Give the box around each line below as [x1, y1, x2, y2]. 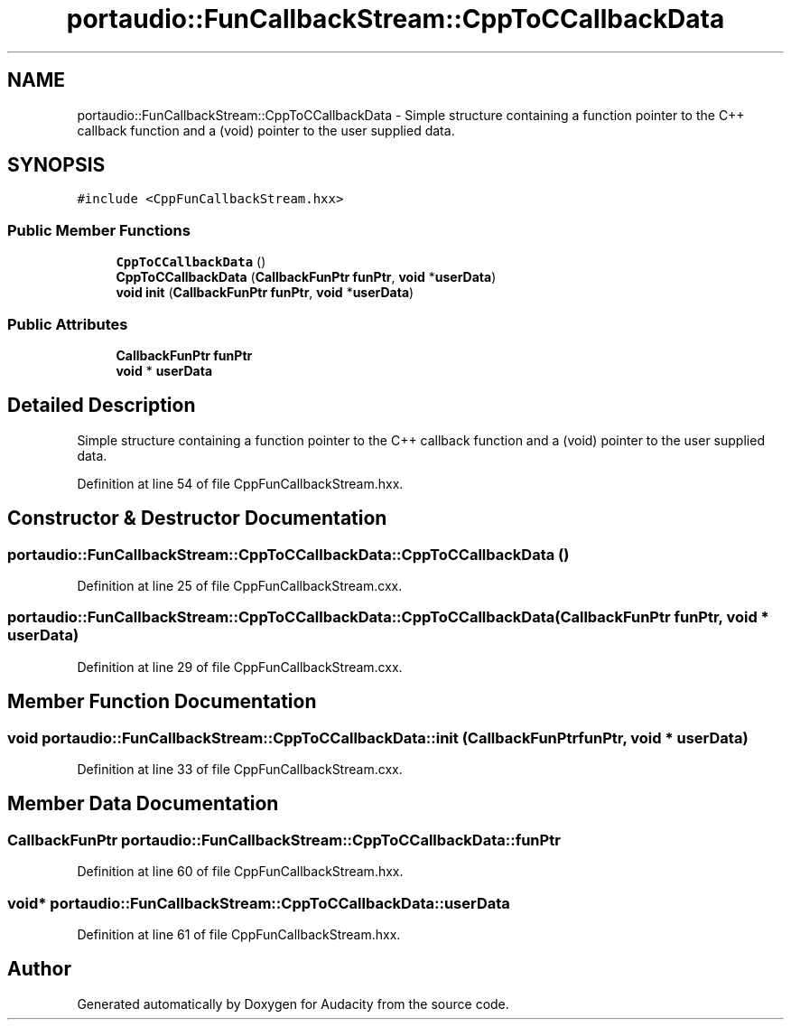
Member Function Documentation [7, 690, 317, 714]
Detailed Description [7, 394, 196, 417]
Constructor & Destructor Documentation [7, 507, 387, 530]
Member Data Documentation [7, 792, 279, 816]
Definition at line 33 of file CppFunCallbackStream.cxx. [77, 761, 403, 777]
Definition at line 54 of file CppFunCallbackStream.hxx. [77, 475, 404, 491]
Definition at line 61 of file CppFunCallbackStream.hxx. [77, 926, 401, 942]
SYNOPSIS [7, 154, 106, 177]
